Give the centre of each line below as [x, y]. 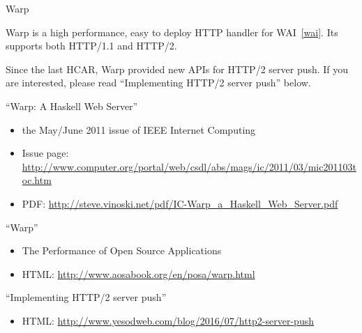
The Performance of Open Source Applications [122, 250]
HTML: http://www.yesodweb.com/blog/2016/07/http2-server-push [168, 320]
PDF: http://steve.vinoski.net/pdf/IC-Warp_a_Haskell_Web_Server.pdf [180, 203]
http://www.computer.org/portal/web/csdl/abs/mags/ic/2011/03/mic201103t [189, 166]
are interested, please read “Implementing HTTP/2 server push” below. [158, 83]
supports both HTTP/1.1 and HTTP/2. [91, 46]
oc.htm [37, 180]
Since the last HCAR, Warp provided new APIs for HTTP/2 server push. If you [177, 69]
